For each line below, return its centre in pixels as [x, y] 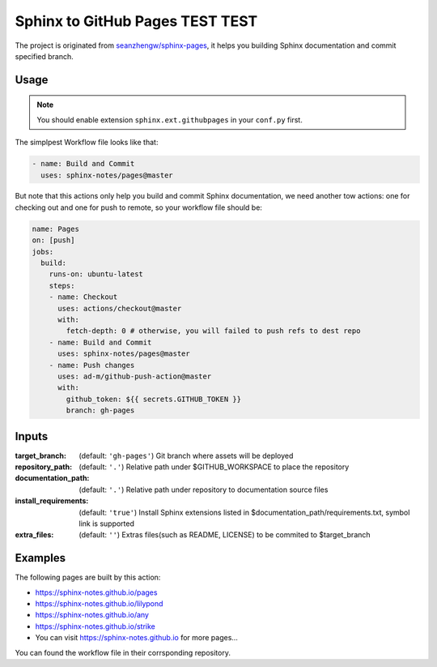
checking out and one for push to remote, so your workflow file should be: [139, 207]
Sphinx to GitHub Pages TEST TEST [136, 21]
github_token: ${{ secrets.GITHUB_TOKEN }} [154, 399]
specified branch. [45, 56]
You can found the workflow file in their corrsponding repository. [123, 652]
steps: [62, 285]
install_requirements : [52, 501]
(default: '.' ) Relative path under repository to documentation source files [204, 490]
